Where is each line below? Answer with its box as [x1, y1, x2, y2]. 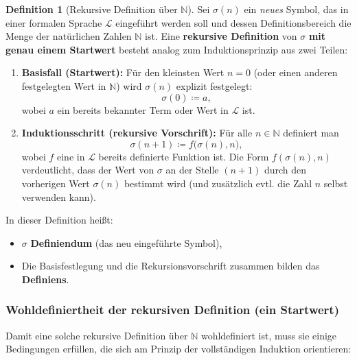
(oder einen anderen [253, 65, 338, 80]
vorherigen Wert [21, 176, 90, 190]
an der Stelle [165, 163, 219, 177]
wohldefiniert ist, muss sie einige [200, 328, 337, 342]
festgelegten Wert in [21, 78, 106, 93]
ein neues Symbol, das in [244, 2, 349, 16]
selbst [323, 176, 348, 190]
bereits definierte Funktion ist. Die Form [98, 149, 269, 163]
